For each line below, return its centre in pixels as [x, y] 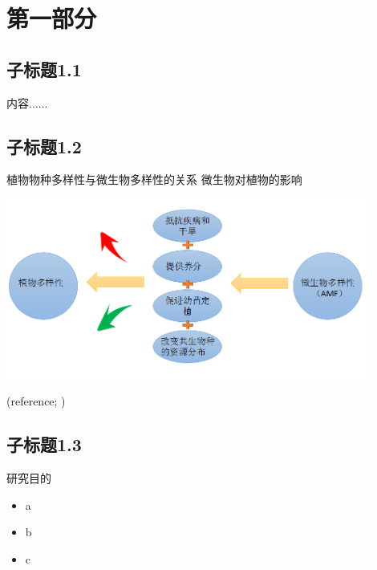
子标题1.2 [44, 146]
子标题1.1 [44, 69]
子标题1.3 [44, 444]
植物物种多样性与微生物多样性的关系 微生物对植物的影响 [154, 179]
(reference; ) [36, 401]
